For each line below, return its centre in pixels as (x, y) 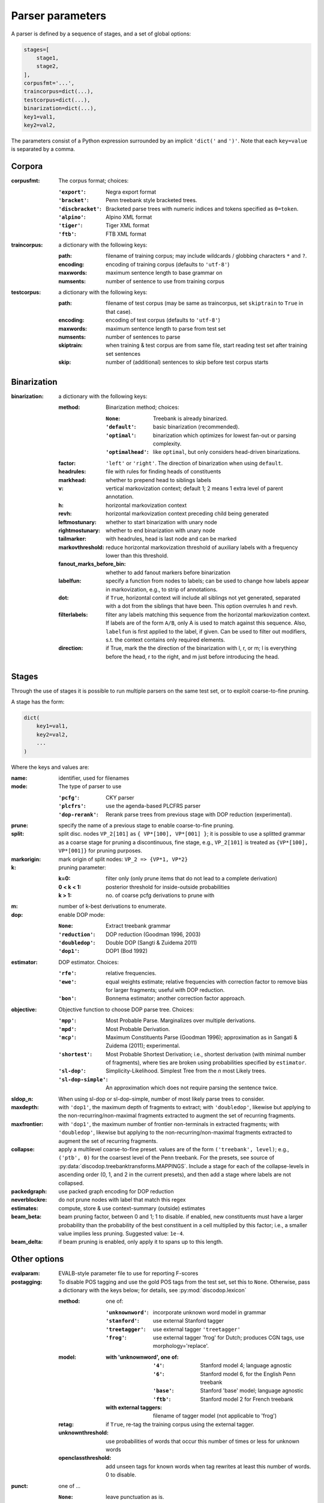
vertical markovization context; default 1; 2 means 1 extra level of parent (194, 488)
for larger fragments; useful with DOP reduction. (165, 990)
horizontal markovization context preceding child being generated (187, 513)
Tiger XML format (127, 225)
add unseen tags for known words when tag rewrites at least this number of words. (208, 1466)
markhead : (72, 480)
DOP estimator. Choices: (89, 962)
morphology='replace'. (181, 1346)
